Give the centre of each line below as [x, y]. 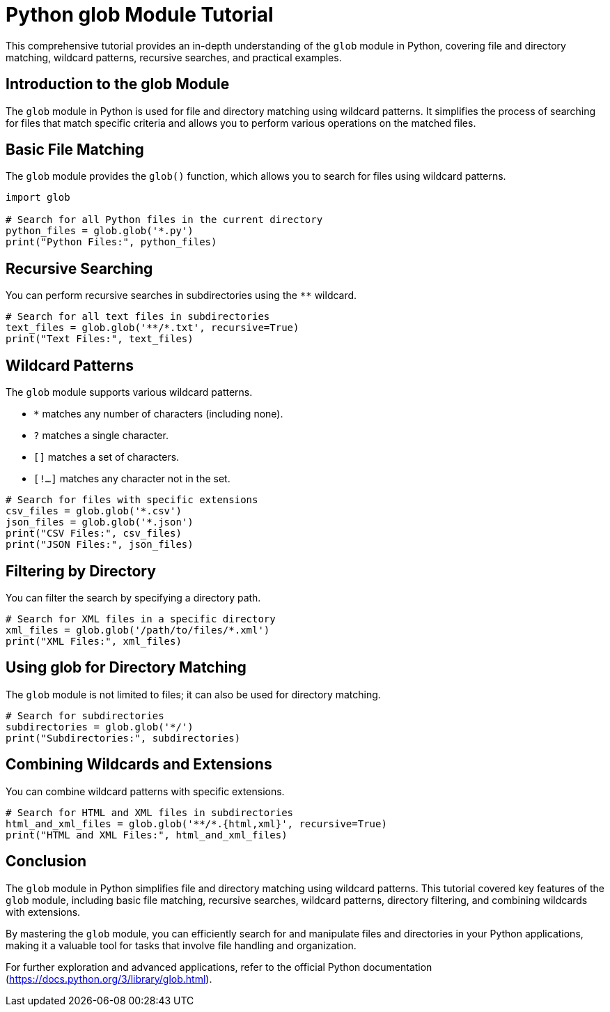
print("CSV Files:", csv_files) [94, 534]
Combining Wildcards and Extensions [139, 765]
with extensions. [43, 912]
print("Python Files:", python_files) [111, 242]
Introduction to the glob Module [118, 84]
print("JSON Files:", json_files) [100, 545]
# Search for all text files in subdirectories [138, 317]
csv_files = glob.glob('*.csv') [94, 511]
